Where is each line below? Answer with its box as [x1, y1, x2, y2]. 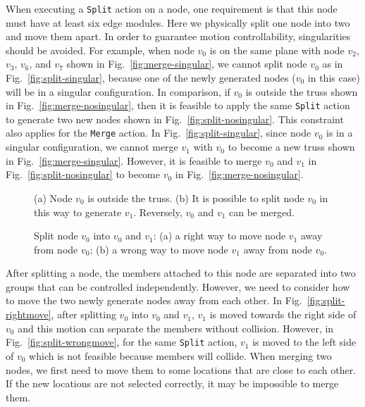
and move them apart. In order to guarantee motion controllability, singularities [6, 29, 351, 44]
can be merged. [229, 204, 295, 219]
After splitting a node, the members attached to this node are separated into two [6, 265, 356, 280]
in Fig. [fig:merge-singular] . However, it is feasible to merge [6, 153, 262, 168]
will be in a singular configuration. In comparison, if [6, 84, 230, 99]
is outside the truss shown [245, 84, 358, 99]
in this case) [307, 70, 360, 85]
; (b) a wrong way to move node [89, 242, 228, 256]
